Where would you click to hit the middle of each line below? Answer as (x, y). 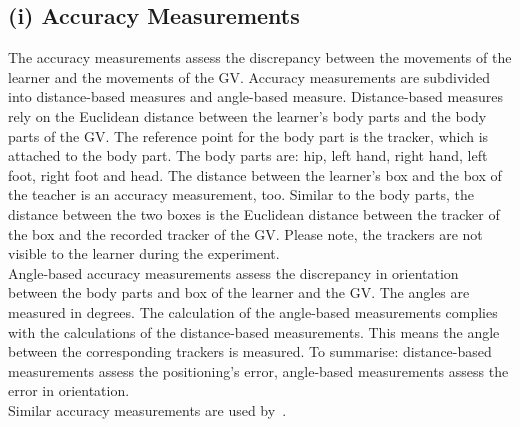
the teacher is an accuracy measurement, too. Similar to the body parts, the (241, 194)
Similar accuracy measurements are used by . (147, 409)
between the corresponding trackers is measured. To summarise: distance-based (250, 351)
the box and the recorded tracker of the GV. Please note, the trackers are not (245, 233)
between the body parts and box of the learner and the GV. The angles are (239, 292)
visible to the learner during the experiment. (144, 253)
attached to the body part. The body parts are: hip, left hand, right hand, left (248, 155)
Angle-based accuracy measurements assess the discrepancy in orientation (233, 272)
